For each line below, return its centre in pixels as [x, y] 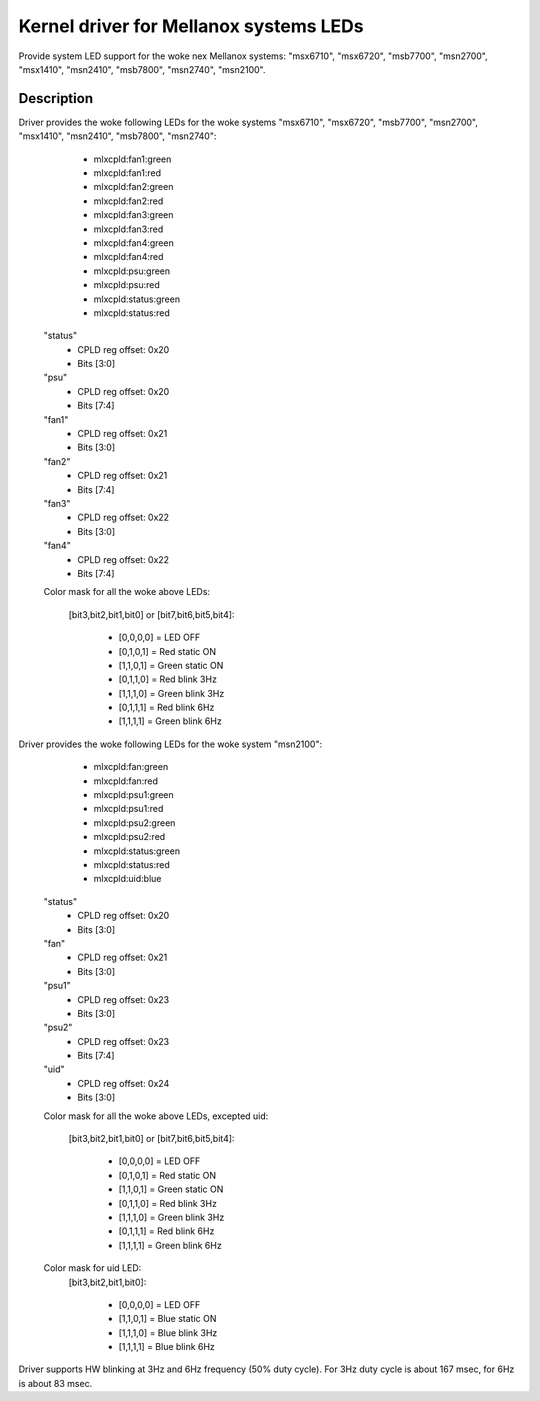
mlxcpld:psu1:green [133, 795]
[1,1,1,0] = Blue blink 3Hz [168, 1332]
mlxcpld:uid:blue [127, 879]
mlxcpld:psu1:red [128, 809]
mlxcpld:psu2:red [129, 837]
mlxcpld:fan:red [126, 781]
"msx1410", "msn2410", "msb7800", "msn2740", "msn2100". [142, 69]
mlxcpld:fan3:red [128, 229]
